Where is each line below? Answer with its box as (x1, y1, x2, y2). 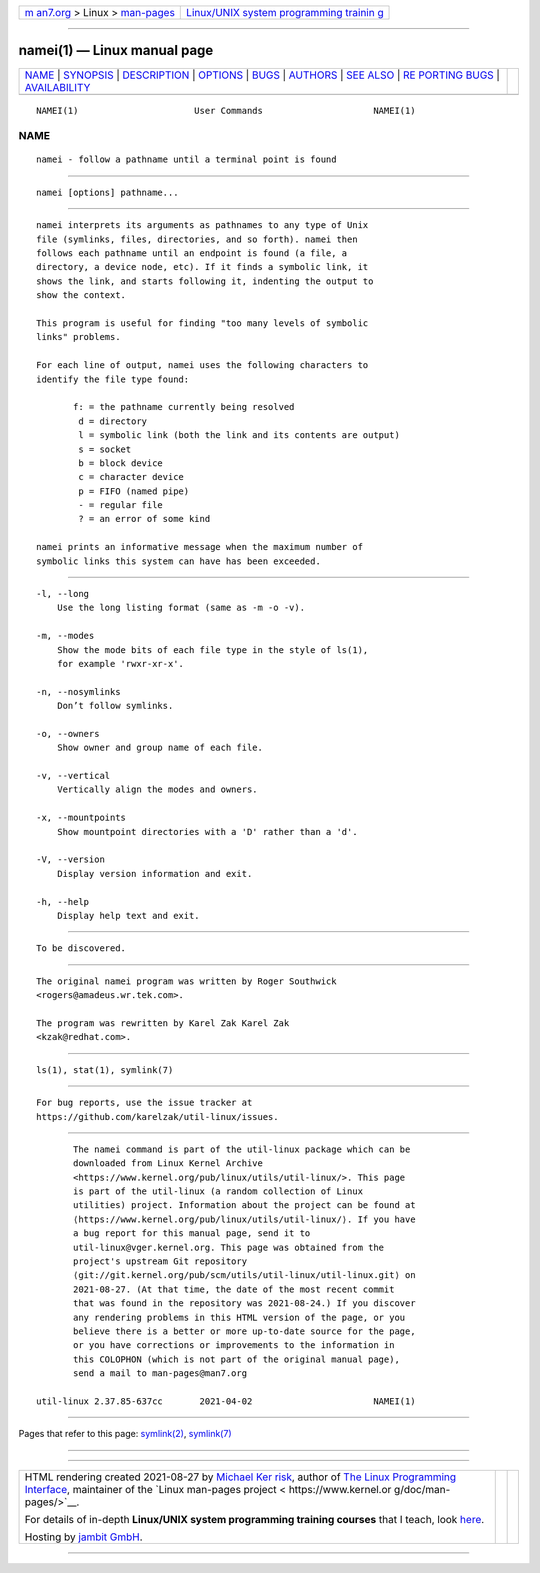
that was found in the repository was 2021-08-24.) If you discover (73, 1298, 416, 1309)
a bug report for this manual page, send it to (73, 1228, 311, 1239)
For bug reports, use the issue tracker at (36, 1097, 253, 1109)
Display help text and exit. (56, 910, 200, 921)
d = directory (78, 415, 148, 427)
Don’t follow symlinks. (56, 700, 174, 712)
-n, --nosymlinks (36, 686, 121, 697)
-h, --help (36, 896, 90, 907)
